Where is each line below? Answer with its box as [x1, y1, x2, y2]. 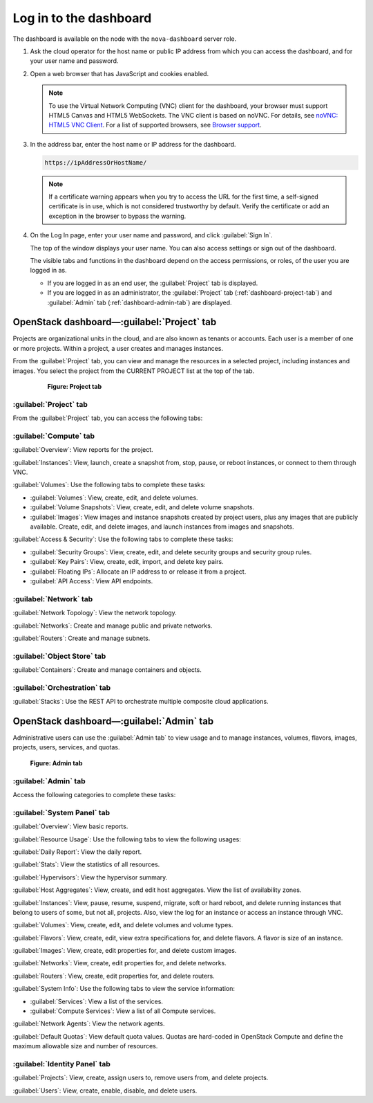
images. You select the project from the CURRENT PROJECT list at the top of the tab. [12, 367, 255, 375]
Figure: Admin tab [30, 758, 83, 767]
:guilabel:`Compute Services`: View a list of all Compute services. [30, 1007, 216, 1015]
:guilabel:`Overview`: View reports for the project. [12, 446, 153, 454]
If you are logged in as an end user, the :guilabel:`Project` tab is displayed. [47, 279, 258, 287]
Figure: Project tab [47, 383, 102, 391]
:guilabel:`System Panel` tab [12, 808, 111, 817]
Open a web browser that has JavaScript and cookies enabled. [30, 69, 209, 78]
